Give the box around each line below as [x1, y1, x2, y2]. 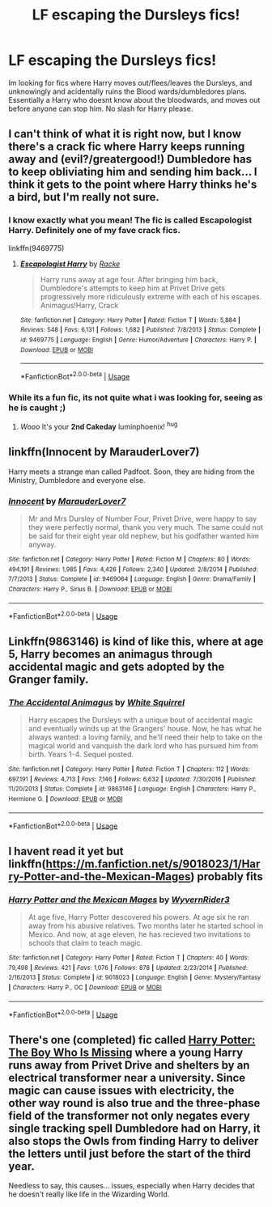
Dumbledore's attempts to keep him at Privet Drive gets [40, 283, 225, 293]
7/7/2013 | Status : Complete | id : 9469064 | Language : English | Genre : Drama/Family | [8, 575, 257, 583]
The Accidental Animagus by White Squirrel [8, 697, 185, 708]
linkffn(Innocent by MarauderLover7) [8, 445, 200, 459]
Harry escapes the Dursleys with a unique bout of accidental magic [28, 714, 253, 725]
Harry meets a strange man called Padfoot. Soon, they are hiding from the [8, 467, 255, 476]
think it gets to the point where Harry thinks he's [8, 178, 257, 192]
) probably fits [189, 870, 263, 883]
